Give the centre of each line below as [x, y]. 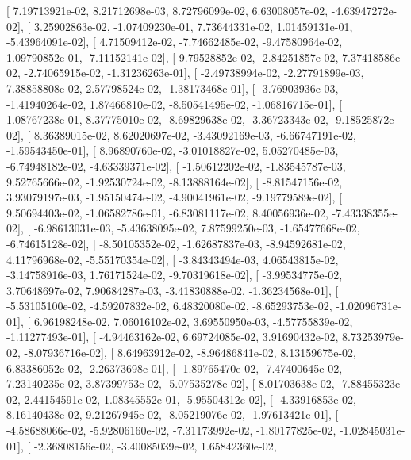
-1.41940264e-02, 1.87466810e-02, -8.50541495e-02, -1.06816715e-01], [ [175, 103]
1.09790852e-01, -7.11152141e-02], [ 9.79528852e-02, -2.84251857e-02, [173, 57]
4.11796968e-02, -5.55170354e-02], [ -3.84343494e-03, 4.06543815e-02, [173, 259]
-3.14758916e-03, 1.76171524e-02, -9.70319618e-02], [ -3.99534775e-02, [175, 275]
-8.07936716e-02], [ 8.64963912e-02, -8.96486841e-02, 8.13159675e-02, [190, 353]
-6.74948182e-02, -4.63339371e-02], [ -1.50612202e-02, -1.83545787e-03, [176, 165]
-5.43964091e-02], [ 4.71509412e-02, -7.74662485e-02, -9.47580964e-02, [175, 42]
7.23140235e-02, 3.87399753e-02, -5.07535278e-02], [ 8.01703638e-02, [171, 383]
